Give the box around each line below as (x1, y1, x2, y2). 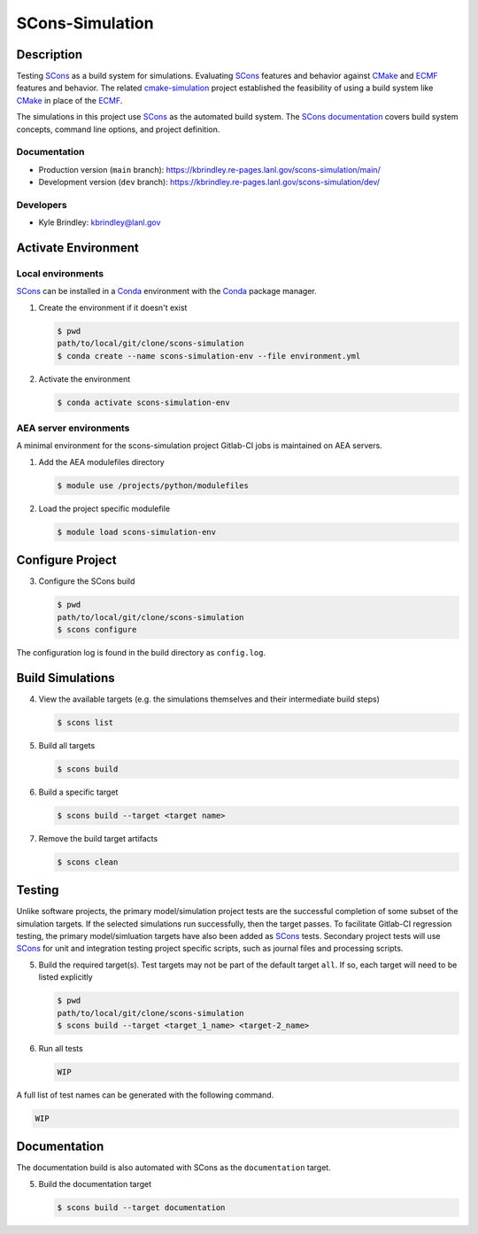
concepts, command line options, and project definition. (16, 124, 220, 135)
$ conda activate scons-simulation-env (57, 397, 230, 407)
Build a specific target (38, 787, 119, 797)
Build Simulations (16, 670, 115, 686)
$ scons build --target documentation (57, 1202, 226, 1213)
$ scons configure (57, 625, 137, 634)
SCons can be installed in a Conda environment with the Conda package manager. (16, 286, 318, 297)
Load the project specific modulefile (38, 503, 171, 514)
